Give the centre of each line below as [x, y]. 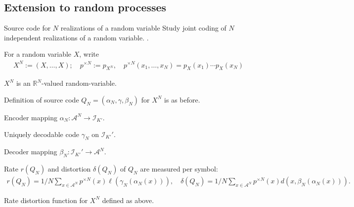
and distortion [69, 169]
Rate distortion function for [46, 200]
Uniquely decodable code [42, 134]
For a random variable [38, 54]
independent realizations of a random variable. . [76, 37]
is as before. [182, 99]
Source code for [27, 28]
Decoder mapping [31, 152]
